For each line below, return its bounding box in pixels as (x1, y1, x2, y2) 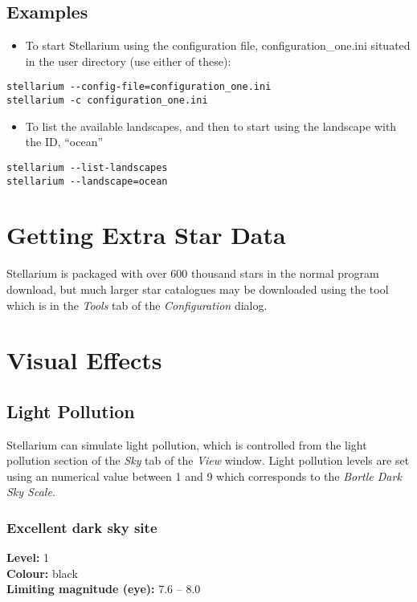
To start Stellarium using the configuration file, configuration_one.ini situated (25, 37, 411, 54)
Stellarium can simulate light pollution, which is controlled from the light (6, 436, 367, 453)
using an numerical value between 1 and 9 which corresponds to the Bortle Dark (6, 467, 402, 484)
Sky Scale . (6, 483, 55, 500)
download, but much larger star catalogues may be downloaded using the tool (6, 280, 389, 297)
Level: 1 (6, 549, 50, 566)
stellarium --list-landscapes (6, 161, 168, 173)
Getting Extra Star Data (6, 218, 286, 251)
